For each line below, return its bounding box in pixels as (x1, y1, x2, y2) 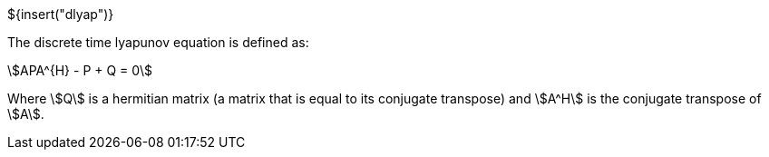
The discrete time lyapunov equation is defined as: (7, 34, 309, 50)
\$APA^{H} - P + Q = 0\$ (7, 63, 153, 78)
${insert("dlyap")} (7, 6, 114, 22)
